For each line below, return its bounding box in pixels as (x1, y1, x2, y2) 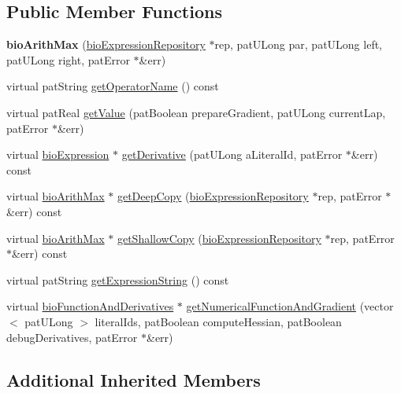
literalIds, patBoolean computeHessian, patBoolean (95, 313, 342, 329)
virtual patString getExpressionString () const (6, 271, 229, 288)
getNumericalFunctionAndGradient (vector (186, 298, 394, 314)
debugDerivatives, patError (6, 329, 138, 345)
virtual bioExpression (6, 146, 110, 163)
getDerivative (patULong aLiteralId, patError (121, 146, 343, 163)
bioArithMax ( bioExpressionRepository (6, 36, 206, 53)
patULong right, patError (6, 51, 130, 68)
